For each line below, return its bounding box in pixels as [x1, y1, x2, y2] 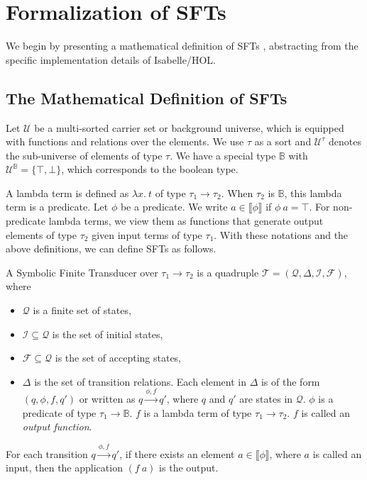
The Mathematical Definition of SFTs [6, 86, 287, 108]
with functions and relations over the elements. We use [6, 134, 244, 149]
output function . [22, 419, 92, 434]
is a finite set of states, [33, 303, 131, 318]
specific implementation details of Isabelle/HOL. [6, 52, 216, 67]
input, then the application [6, 460, 123, 475]
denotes [328, 134, 361, 149]
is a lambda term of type [143, 405, 252, 420]
